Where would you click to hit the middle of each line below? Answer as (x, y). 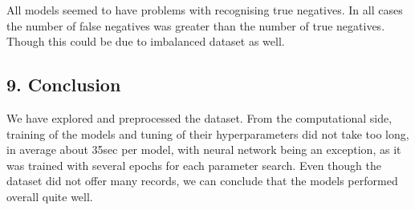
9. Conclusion (64, 85)
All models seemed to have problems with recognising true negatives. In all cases (205, 10)
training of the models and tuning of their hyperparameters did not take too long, (208, 133)
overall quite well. (50, 196)
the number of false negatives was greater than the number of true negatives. (196, 25)
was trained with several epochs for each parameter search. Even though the (194, 165)
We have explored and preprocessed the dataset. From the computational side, (199, 117)
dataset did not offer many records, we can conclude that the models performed (202, 181)
